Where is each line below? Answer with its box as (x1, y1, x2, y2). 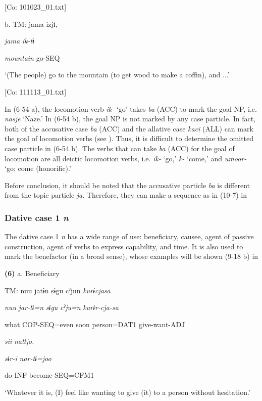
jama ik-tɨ (5, 35, 35, 46)
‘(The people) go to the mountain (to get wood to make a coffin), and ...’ (5, 69, 230, 80)
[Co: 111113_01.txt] (5, 86, 67, 97)
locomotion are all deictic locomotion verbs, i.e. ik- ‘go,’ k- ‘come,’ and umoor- (5, 153, 247, 163)
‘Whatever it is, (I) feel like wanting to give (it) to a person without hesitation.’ (5, 387, 250, 397)
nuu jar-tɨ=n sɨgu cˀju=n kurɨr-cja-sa (5, 302, 119, 313)
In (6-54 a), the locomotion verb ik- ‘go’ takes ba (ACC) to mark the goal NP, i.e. (5, 103, 257, 114)
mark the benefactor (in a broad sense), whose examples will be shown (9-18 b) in (5, 251, 258, 261)
